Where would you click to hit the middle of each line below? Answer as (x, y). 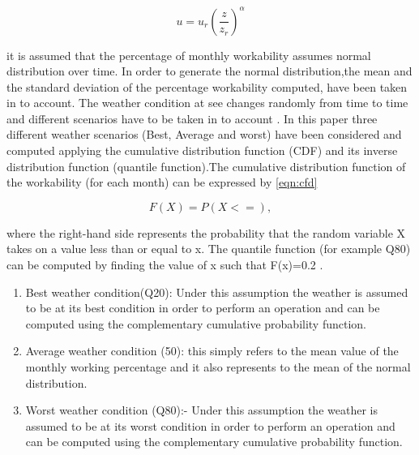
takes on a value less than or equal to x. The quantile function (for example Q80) (209, 249)
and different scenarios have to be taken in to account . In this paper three (192, 118)
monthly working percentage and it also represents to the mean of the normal (218, 367)
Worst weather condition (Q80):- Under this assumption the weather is (201, 410)
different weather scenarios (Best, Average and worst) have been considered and (204, 134)
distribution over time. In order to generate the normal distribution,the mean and (209, 71)
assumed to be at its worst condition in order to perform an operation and (210, 425)
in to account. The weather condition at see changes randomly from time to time (207, 103)
